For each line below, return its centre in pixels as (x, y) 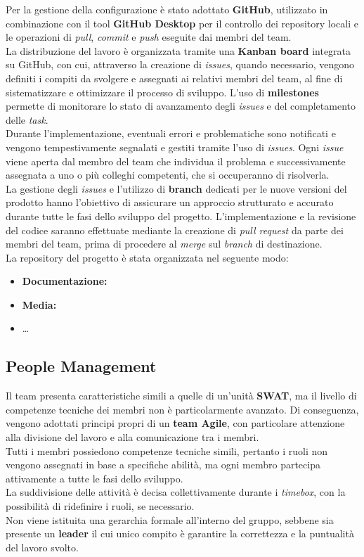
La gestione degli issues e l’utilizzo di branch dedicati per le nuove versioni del (176, 188)
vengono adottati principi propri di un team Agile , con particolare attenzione (175, 423)
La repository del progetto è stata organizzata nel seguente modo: (147, 257)
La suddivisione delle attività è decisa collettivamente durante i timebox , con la (176, 492)
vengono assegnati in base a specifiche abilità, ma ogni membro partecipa (163, 465)
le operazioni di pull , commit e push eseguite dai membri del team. (149, 37)
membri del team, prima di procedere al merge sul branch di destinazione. (164, 244)
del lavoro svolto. (42, 547)
